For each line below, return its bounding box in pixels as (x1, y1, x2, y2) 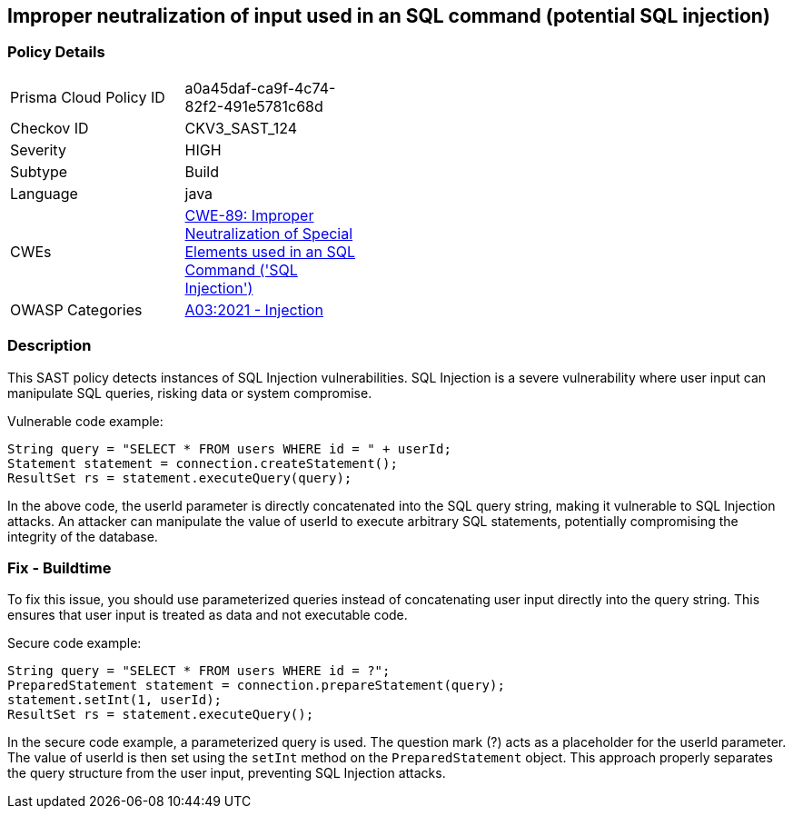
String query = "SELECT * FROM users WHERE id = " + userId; (7, 441, 451, 456)
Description (7, 336, 92, 355)
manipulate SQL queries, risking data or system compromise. (7, 384, 372, 401)
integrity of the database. (7, 528, 158, 544)
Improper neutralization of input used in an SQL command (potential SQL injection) (7, 5, 770, 27)
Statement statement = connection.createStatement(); (7, 455, 398, 471)
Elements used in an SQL (184, 242, 355, 261)
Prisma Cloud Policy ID (10, 87, 165, 106)
